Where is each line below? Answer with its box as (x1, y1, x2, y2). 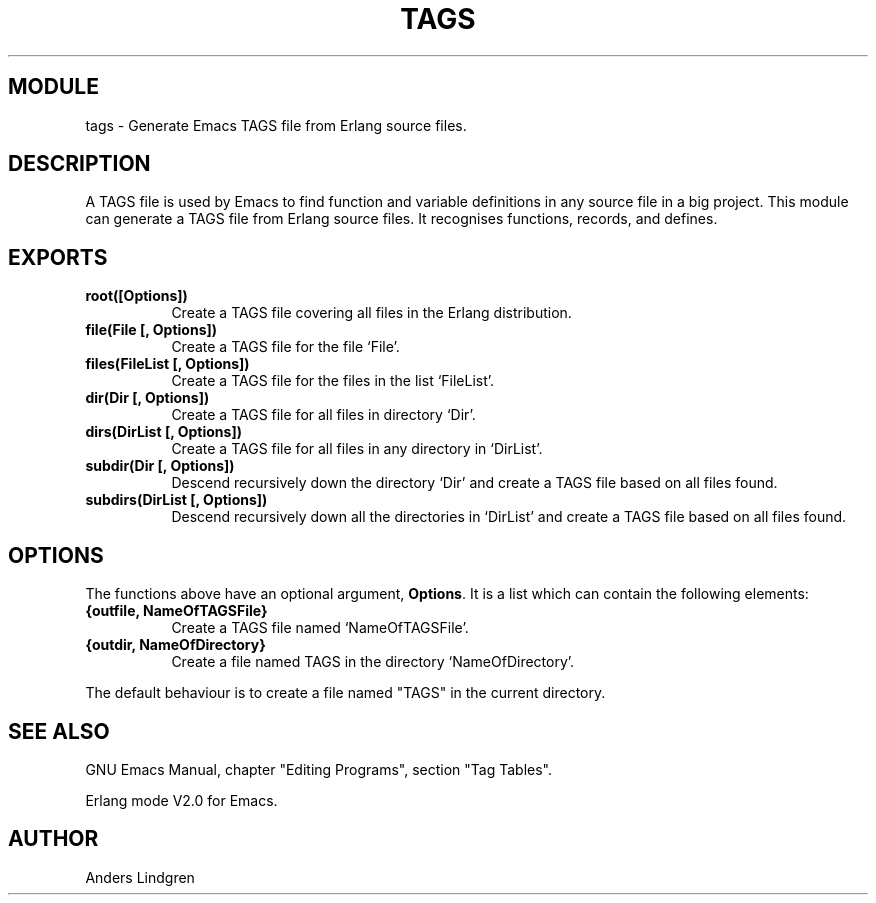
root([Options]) (85, 287, 188, 305)
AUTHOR (8, 826, 99, 852)
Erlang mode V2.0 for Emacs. (85, 791, 278, 809)
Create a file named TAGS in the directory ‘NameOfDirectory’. (171, 653, 575, 671)
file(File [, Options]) (85, 321, 218, 339)
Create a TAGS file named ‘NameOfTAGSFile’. (171, 619, 469, 637)
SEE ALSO (8, 718, 110, 744)
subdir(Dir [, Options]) (85, 457, 235, 475)
